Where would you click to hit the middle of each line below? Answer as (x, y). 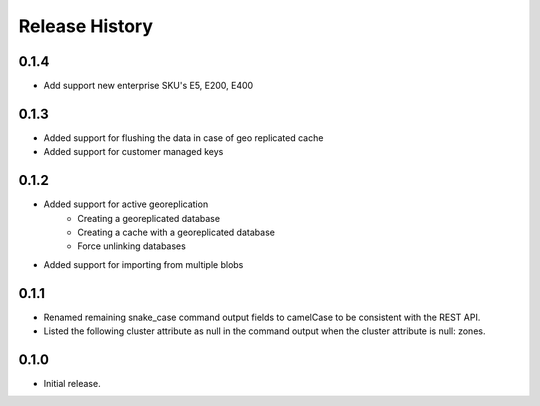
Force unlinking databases (132, 246)
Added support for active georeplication (126, 204)
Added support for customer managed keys (133, 152)
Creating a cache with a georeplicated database (176, 232)
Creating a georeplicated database (148, 218)
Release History (86, 26)
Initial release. (72, 384)
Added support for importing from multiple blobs (143, 264)
